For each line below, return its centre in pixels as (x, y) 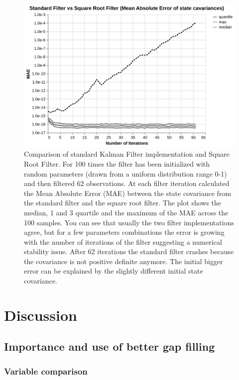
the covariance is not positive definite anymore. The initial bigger (123, 261)
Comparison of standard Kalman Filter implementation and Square (127, 154)
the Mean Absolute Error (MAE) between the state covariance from (128, 193)
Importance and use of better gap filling (110, 346)
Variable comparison (46, 371)
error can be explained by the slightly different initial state (114, 271)
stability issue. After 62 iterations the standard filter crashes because (129, 251)
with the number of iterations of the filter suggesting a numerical (123, 241)
